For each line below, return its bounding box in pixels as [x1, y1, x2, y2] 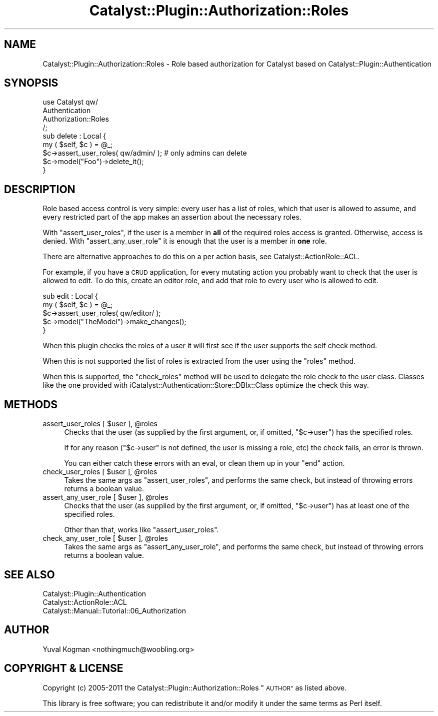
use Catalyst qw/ [42, 98, 98, 107]
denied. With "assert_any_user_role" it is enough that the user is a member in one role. [42, 237, 327, 246]
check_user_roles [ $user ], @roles [42, 467, 157, 476]
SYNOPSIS [4, 77, 58, 90]
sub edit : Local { [42, 292, 98, 301]
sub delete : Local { [42, 132, 106, 141]
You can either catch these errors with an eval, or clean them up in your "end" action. [64, 459, 345, 468]
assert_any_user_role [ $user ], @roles [42, 493, 168, 502]
